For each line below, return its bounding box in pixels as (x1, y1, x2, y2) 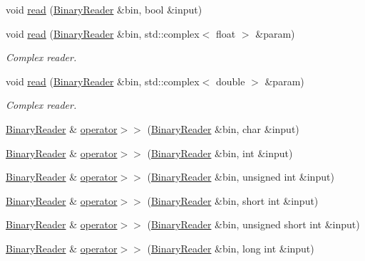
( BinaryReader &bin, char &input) (147, 121, 299, 136)
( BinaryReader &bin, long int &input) (147, 240, 314, 255)
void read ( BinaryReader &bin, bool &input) (6, 2, 202, 16)
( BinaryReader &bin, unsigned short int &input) (147, 217, 360, 232)
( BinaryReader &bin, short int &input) (147, 193, 319, 208)
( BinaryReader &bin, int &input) (147, 145, 293, 160)
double (216, 73, 245, 88)
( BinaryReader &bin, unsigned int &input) (147, 169, 334, 184)
